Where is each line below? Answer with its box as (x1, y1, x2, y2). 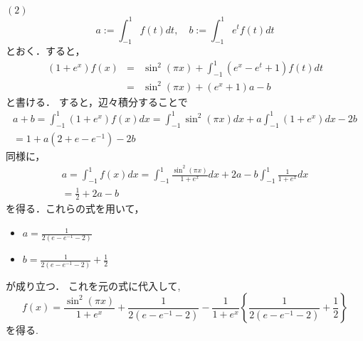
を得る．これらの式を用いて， (6, 201, 144, 216)
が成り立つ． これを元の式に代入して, (6, 278, 181, 293)
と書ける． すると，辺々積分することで (6, 94, 188, 109)
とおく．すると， (6, 43, 85, 58)
